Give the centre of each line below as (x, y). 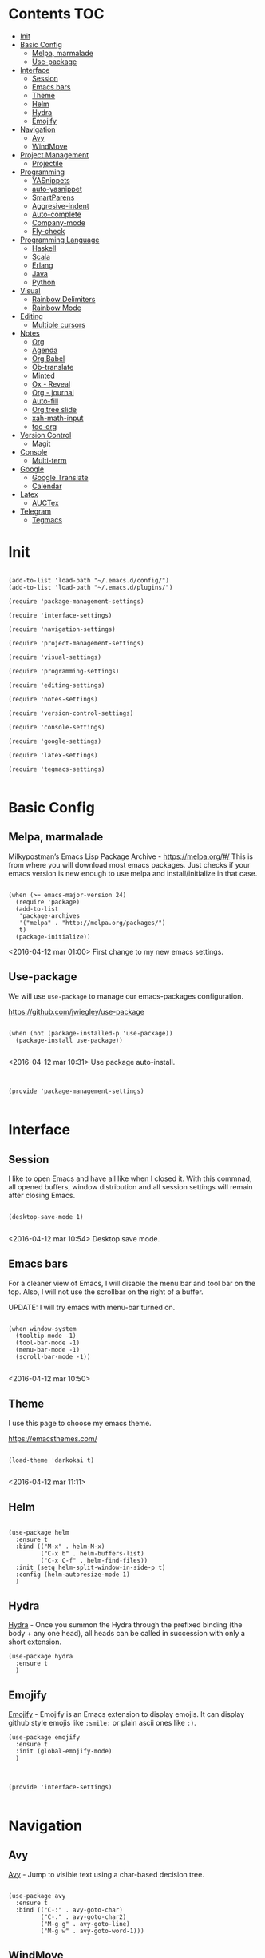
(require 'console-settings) (57, 727)
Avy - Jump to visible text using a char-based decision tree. (107, 1874)
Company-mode (59, 222)
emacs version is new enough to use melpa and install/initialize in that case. (133, 873)
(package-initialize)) (53, 937)
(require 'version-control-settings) (71, 713)
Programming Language (59, 240)
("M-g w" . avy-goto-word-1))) (93, 1931)
